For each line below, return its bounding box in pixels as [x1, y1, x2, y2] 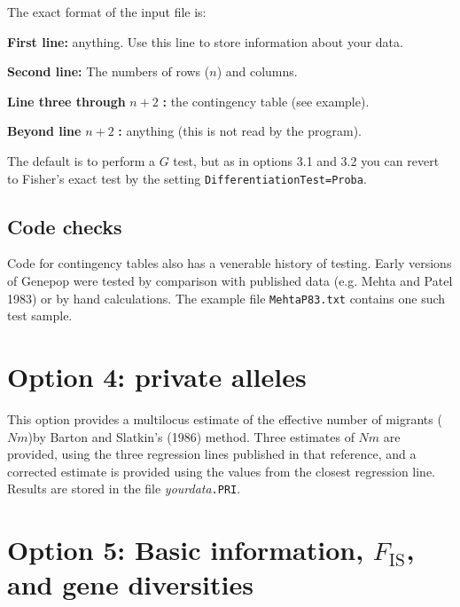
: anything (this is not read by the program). [118, 122, 362, 140]
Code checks [7, 212, 122, 240]
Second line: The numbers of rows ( [7, 62, 210, 81]
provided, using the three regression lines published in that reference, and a [7, 445, 417, 463]
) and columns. [216, 62, 298, 81]
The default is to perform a [7, 151, 155, 169]
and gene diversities [7, 566, 253, 603]
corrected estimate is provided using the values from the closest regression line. [7, 461, 436, 480]
